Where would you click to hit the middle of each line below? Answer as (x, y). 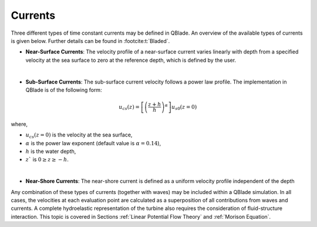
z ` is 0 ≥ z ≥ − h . (47, 159)
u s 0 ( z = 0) (184, 108)
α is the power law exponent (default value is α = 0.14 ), (93, 143)
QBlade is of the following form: (64, 90)
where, (19, 124)
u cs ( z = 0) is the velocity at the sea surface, (79, 136)
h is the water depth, (51, 151)
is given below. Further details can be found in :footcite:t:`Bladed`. (90, 41)
